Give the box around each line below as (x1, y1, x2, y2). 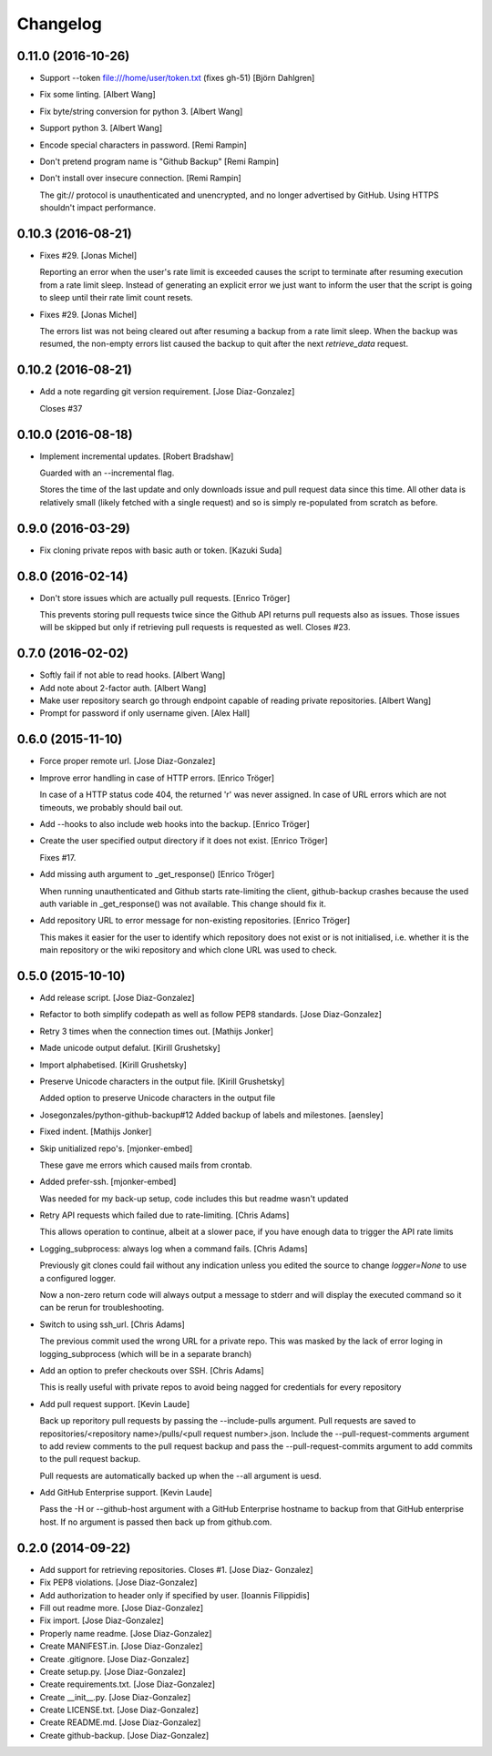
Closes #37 (39, 403, 83, 413)
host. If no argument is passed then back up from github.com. (39, 1516, 272, 1527)
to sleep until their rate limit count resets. (39, 292, 193, 303)
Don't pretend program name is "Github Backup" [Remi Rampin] (39, 156, 280, 168)
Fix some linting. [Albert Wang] (39, 89, 157, 100)
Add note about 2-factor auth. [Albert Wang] (39, 682, 207, 693)
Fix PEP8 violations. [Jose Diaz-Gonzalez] (39, 1577, 198, 1588)
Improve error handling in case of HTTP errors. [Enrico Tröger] (39, 772, 275, 783)
